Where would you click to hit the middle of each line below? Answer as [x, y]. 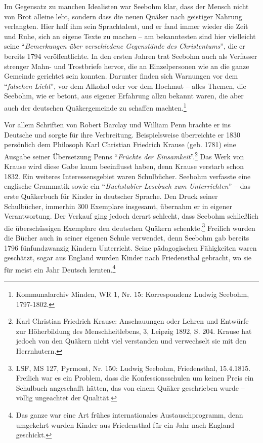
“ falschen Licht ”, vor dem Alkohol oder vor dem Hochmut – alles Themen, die [125, 86]
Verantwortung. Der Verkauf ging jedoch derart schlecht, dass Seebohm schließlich [131, 216]
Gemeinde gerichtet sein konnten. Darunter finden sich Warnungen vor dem [121, 76]
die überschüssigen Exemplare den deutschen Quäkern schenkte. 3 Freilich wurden [130, 227]
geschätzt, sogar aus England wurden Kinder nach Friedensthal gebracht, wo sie [128, 258]
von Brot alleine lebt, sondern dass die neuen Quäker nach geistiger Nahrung [123, 16]
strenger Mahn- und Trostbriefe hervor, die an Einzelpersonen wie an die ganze [127, 66]
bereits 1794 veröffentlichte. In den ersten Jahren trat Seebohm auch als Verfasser [131, 56]
